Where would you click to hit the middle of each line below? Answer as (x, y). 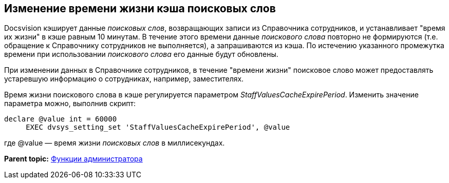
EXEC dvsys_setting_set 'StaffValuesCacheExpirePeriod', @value (158, 127)
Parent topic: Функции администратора (73, 159)
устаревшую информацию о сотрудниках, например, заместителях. (124, 79)
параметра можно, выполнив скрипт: (70, 104)
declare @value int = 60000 (61, 119)
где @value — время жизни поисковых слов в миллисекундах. (115, 143)
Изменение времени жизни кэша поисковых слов (140, 8)
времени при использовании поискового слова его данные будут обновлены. (141, 54)
